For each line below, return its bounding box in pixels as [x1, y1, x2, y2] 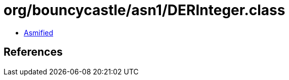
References [4, 46, 63, 59]
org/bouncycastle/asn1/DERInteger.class [4, 2, 285, 19]
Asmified [24, 28, 54, 37]
